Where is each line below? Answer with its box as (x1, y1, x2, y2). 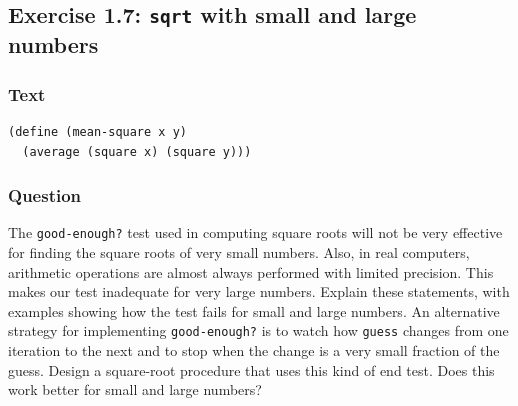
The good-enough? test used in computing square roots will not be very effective (8, 222, 503, 243)
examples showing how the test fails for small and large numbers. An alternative (8, 300, 500, 321)
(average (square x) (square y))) (22, 144, 252, 159)
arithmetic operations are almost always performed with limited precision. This (8, 261, 494, 282)
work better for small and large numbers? (8, 379, 262, 400)
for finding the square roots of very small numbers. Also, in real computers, (8, 242, 470, 263)
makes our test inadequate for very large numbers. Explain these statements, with (8, 281, 510, 302)
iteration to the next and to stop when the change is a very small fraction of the (8, 340, 500, 361)
